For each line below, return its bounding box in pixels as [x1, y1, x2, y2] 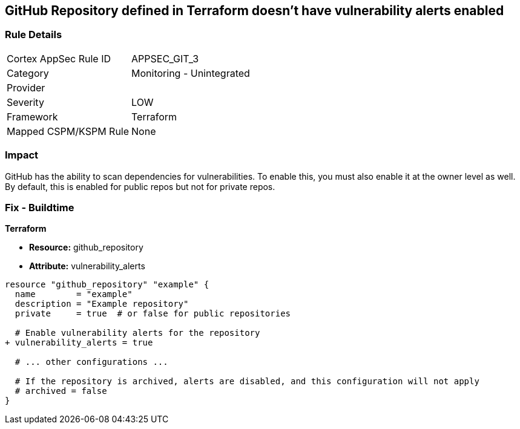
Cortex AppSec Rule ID [7, 52, 111, 65]
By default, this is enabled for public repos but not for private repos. [5, 181, 275, 192]
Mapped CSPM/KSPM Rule [7, 125, 130, 137]
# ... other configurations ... [15, 357, 168, 367]
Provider [7, 81, 45, 94]
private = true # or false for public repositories [15, 309, 291, 319]
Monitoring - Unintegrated [131, 67, 250, 79]
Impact [5, 149, 39, 162]
